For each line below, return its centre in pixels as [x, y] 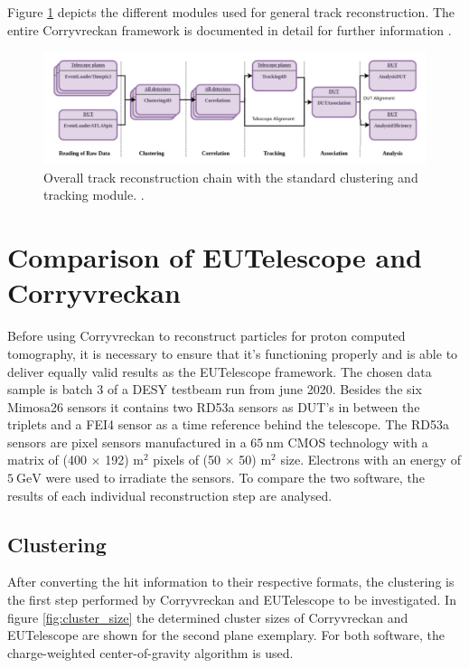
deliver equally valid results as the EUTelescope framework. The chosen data [220, 371]
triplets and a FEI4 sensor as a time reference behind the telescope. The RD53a [228, 424]
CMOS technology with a [358, 442]
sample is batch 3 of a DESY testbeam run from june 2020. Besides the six [215, 389]
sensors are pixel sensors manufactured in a [127, 442]
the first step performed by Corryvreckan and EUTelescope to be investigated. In [232, 600]
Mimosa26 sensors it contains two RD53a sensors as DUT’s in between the [214, 406]
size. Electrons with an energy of [371, 460]
